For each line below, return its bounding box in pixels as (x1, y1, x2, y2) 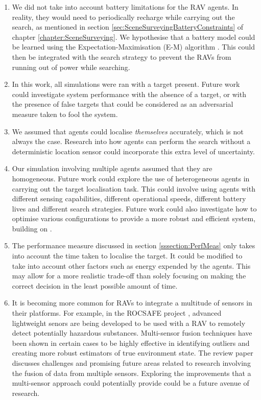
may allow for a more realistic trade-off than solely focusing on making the (12, 270, 246, 281)
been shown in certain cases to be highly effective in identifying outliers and (12, 337, 250, 348)
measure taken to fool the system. (12, 108, 118, 119)
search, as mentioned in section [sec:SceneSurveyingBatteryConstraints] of (12, 21, 244, 32)
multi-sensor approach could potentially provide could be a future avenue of (12, 378, 249, 388)
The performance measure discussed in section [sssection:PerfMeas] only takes (12, 240, 255, 251)
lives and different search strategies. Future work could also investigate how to (12, 203, 257, 214)
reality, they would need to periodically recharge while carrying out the (12, 11, 235, 22)
